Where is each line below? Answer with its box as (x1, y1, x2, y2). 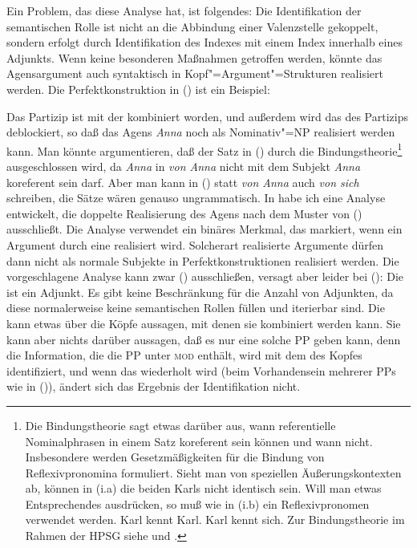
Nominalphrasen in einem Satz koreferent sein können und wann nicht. (25, 432, 373, 449)
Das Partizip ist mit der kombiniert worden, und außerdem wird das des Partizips (6, 108, 408, 124)
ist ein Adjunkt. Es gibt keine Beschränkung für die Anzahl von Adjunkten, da (6, 283, 394, 300)
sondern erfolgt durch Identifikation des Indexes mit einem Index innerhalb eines (6, 34, 403, 51)
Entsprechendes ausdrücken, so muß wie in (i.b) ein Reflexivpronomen (25, 495, 370, 512)
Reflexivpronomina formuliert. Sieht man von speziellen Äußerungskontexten (25, 464, 402, 481)
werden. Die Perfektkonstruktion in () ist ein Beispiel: (6, 80, 270, 97)
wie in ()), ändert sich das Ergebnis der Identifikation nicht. (6, 378, 301, 395)
